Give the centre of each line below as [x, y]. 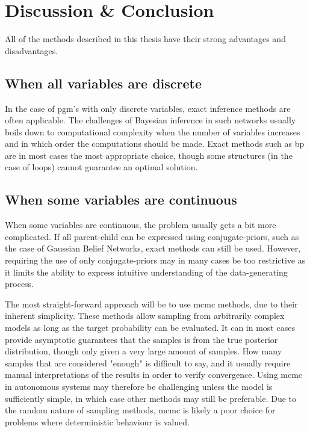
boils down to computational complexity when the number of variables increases [153, 131]
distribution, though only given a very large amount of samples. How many [144, 351]
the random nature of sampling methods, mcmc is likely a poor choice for [140, 410]
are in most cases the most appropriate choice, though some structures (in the [149, 155]
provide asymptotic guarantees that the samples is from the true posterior [141, 339]
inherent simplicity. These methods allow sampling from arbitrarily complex [145, 316]
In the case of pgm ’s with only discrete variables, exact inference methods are [148, 108]
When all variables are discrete [104, 83]
